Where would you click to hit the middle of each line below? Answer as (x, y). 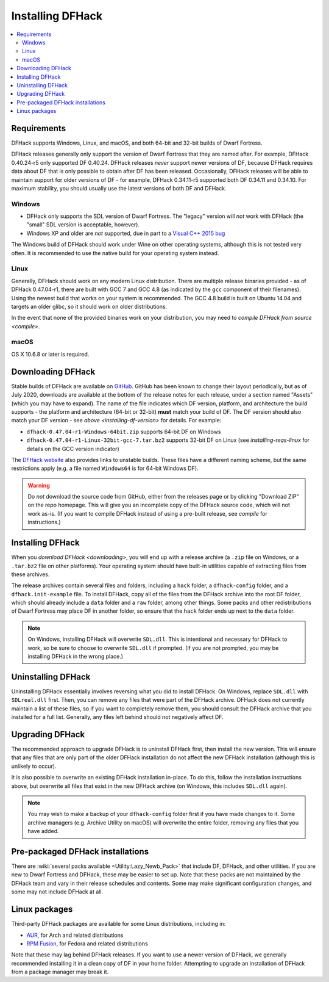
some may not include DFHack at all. (57, 892)
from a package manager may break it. (60, 972)
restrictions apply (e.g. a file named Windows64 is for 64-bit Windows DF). (105, 468)
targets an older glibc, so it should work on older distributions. (89, 306)
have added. (43, 831)
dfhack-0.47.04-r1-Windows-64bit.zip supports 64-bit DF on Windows (124, 431)
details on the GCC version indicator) (73, 449)
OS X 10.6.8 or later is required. (50, 354)
